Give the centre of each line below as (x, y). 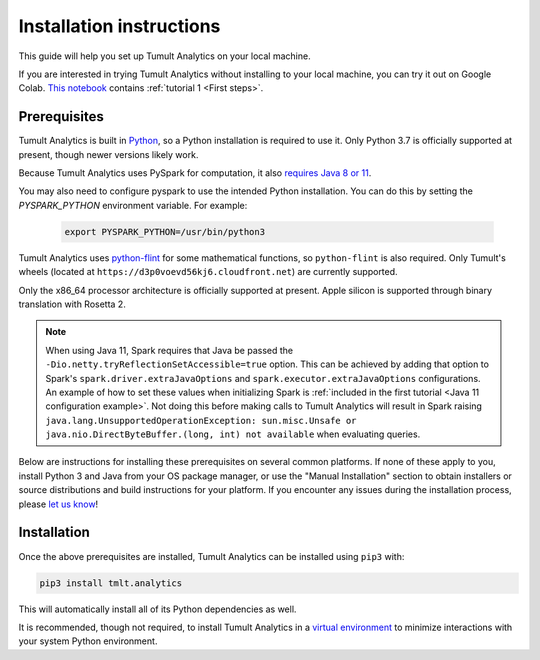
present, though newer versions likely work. (108, 154)
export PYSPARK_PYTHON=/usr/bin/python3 (164, 231)
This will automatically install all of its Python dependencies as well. (157, 609)
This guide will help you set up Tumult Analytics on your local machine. (164, 56)
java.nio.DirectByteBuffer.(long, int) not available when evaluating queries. (233, 434)
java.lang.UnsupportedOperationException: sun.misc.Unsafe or (201, 420)
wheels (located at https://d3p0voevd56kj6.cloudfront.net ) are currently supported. (208, 272)
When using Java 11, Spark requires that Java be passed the (169, 350)
